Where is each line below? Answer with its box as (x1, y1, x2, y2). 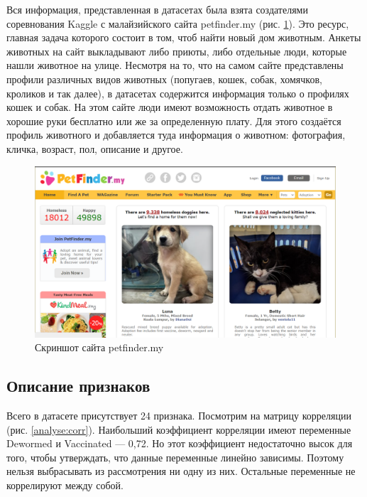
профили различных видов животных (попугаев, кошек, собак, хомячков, (6, 71, 322, 86)
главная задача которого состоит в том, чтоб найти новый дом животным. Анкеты (6, 30, 361, 45)
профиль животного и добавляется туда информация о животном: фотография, (6, 127, 346, 142)
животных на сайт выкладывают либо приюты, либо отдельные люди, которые (6, 43, 347, 58)
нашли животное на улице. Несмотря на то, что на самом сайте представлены (6, 58, 344, 73)
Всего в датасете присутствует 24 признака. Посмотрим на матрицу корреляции (6, 407, 351, 422)
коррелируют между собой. (6, 477, 124, 492)
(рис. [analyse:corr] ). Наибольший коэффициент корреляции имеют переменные (6, 422, 351, 437)
